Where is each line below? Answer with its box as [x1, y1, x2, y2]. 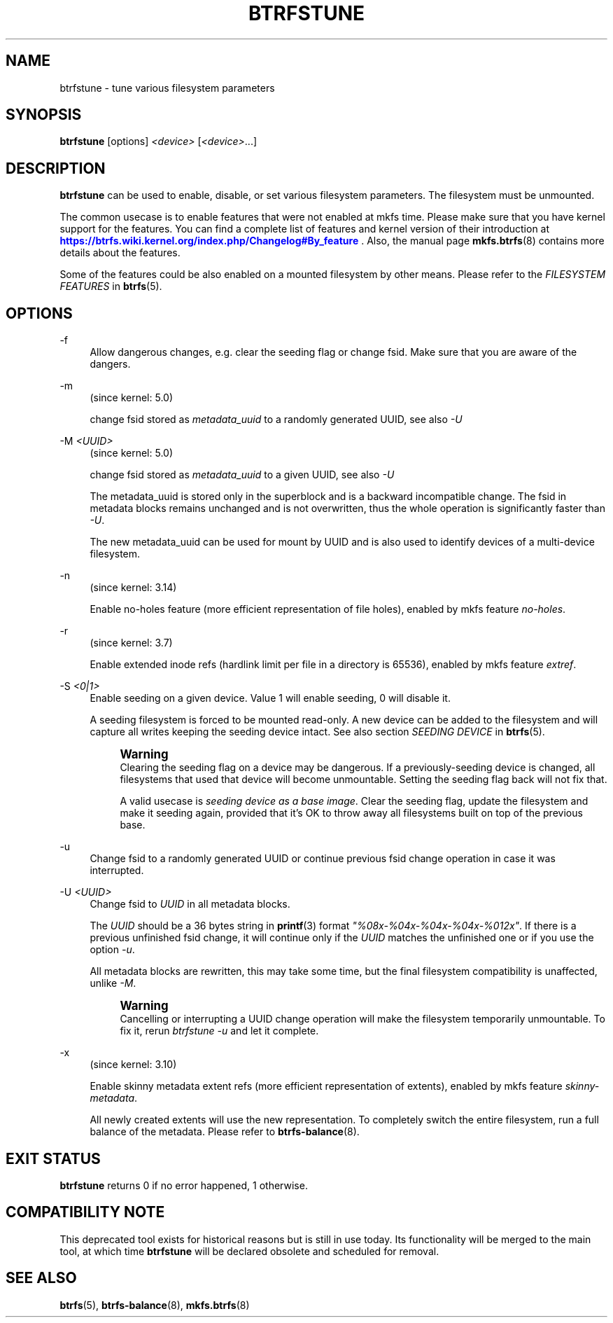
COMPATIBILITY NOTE [6, 1203, 165, 1221]
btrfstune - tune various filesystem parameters [59, 81, 275, 94]
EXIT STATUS [6, 1149, 101, 1168]
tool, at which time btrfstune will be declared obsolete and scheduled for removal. [59, 1245, 439, 1257]
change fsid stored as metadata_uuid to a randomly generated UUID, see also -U [90, 413, 463, 426]
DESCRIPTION [6, 159, 106, 177]
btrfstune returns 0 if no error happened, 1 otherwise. [59, 1179, 308, 1191]
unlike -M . [90, 977, 136, 990]
